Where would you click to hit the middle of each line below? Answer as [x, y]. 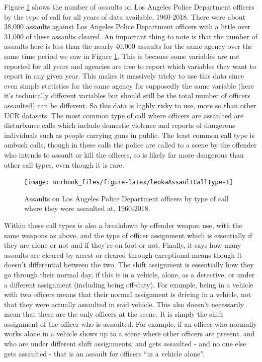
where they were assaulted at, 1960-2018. [87, 208]
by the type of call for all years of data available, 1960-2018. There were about [125, 16]
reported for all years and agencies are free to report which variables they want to [130, 66]
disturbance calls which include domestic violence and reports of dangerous [120, 125]
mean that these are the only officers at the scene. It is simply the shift [114, 314]
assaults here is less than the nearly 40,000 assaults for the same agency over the [128, 46]
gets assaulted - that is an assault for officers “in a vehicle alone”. [104, 353]
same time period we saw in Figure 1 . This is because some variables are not [122, 56]
